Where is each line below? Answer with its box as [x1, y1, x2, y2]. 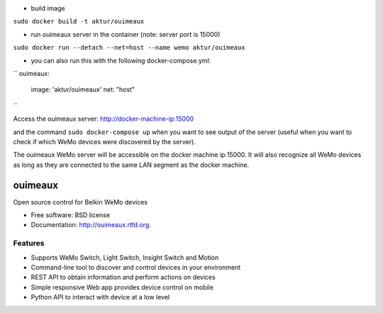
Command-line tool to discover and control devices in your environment [30, 263, 241, 271]
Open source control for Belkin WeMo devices [13, 197, 148, 206]
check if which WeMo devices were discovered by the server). [13, 137, 196, 145]
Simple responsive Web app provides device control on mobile [30, 282, 214, 291]
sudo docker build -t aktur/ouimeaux [13, 18, 145, 26]
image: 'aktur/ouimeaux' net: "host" [30, 85, 135, 94]
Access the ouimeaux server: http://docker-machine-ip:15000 [13, 114, 194, 123]
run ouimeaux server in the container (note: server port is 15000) [30, 30, 221, 38]
